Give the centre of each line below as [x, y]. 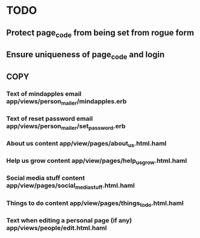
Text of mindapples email [44, 94]
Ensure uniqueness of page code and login [86, 55]
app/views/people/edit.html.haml [57, 228]
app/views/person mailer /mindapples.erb [67, 102]
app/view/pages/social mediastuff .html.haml [70, 186]
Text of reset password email [50, 118]
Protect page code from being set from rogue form [100, 33]
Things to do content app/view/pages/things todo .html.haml [95, 203]
